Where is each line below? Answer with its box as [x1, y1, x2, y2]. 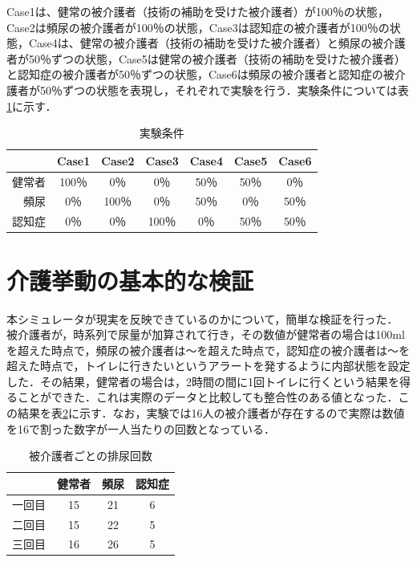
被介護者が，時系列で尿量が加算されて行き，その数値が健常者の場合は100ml [6, 326, 405, 343]
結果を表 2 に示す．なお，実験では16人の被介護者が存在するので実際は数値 [17, 405, 405, 421]
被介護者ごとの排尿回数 [29, 447, 152, 464]
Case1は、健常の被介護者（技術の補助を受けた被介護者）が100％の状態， [6, 3, 389, 19]
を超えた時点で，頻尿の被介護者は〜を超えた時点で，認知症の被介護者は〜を [6, 341, 410, 358]
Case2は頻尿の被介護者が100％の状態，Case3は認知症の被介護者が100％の [6, 18, 390, 35]
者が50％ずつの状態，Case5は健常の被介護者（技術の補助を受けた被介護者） [6, 50, 406, 67]
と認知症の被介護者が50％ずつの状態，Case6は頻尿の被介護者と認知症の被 [6, 66, 395, 83]
